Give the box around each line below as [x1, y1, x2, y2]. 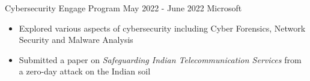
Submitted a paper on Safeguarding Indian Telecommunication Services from [19, 53, 302, 66]
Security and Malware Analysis [19, 33, 133, 46]
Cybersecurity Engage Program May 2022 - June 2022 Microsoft [5, 2, 242, 14]
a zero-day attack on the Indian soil [19, 65, 151, 77]
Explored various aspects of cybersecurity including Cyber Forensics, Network [19, 21, 306, 34]
